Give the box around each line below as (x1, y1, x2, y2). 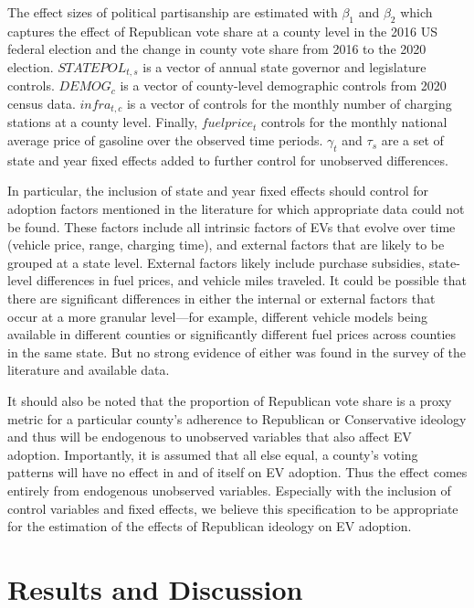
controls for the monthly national (261, 112, 448, 132)
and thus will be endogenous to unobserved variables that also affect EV (7, 427, 412, 446)
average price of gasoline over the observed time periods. (7, 131, 323, 150)
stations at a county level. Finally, (7, 112, 198, 132)
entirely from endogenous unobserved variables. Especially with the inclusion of (7, 480, 451, 499)
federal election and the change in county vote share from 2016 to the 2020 (7, 39, 427, 59)
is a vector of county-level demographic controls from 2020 (120, 76, 447, 95)
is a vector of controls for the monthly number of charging (126, 94, 452, 113)
